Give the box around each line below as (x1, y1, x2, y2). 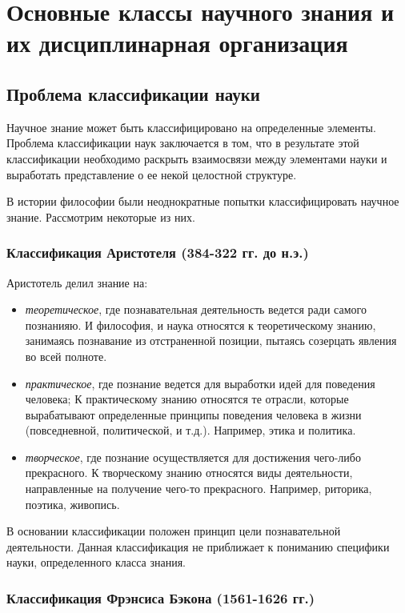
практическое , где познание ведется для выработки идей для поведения (25, 375, 375, 391)
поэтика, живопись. (25, 495, 120, 512)
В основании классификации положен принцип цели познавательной (6, 523, 341, 539)
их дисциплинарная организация (6, 26, 348, 59)
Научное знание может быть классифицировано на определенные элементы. (6, 118, 376, 135)
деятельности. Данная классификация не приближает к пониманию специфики (6, 538, 390, 555)
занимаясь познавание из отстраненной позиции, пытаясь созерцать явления (25, 332, 397, 349)
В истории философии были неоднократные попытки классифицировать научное (6, 193, 399, 210)
